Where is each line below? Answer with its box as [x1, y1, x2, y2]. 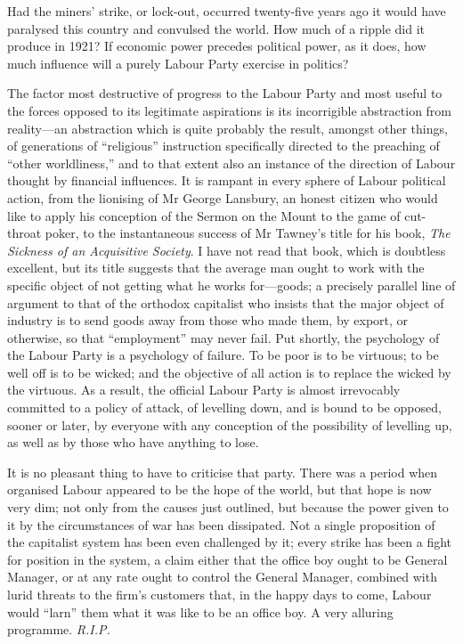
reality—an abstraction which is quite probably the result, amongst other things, [7, 118, 448, 137]
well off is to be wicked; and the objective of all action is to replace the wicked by [7, 363, 451, 381]
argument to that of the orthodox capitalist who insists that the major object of [7, 293, 444, 312]
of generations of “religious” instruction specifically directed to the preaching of [7, 136, 440, 155]
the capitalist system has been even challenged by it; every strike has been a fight [7, 533, 452, 551]
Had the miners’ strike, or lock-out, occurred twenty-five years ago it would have [7, 2, 446, 20]
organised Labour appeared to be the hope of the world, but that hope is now [7, 480, 432, 499]
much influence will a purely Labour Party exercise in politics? [7, 53, 349, 72]
